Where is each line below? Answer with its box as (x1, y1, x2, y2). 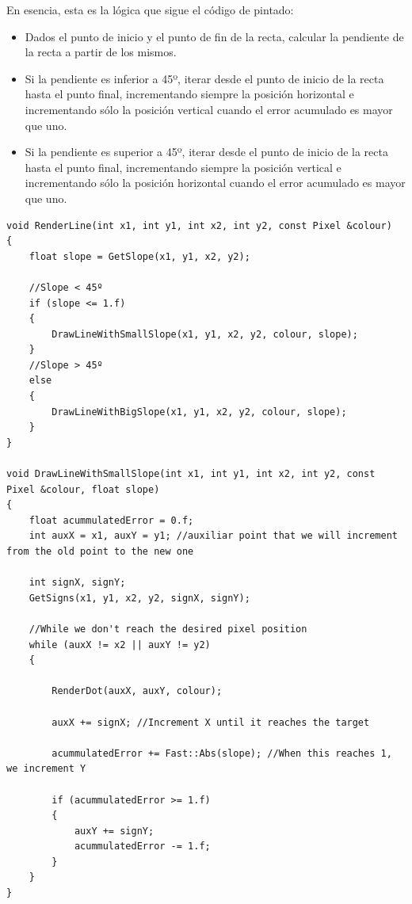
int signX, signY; (29, 577, 126, 589)
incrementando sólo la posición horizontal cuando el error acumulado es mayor (25, 174, 406, 191)
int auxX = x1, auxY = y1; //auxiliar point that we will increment (29, 530, 398, 542)
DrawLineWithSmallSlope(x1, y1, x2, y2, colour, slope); (51, 328, 358, 340)
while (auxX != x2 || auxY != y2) (29, 639, 211, 650)
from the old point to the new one (6, 546, 194, 557)
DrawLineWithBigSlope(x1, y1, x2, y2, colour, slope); (51, 406, 347, 418)
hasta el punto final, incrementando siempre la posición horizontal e (25, 86, 354, 102)
